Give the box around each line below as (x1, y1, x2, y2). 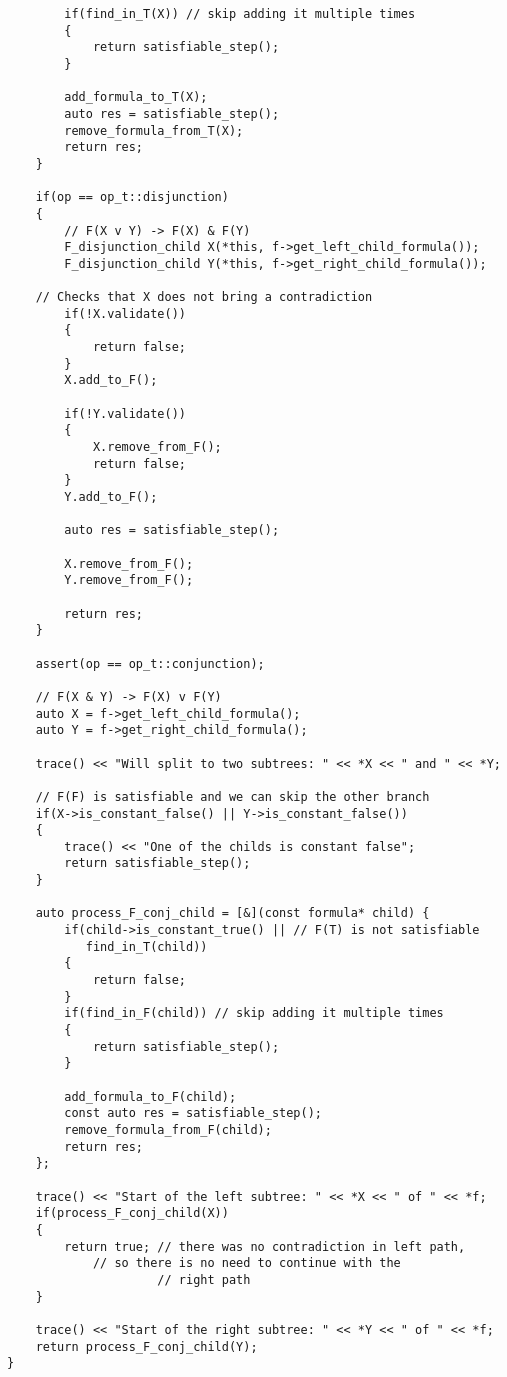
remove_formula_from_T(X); (64, 123, 244, 138)
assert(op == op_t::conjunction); (35, 656, 265, 671)
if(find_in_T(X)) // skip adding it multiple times (64, 7, 416, 21)
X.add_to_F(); (64, 373, 158, 388)
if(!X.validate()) (64, 306, 186, 321)
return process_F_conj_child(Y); (35, 1339, 258, 1354)
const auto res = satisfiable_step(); (64, 1106, 322, 1121)
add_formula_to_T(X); (64, 90, 208, 105)
